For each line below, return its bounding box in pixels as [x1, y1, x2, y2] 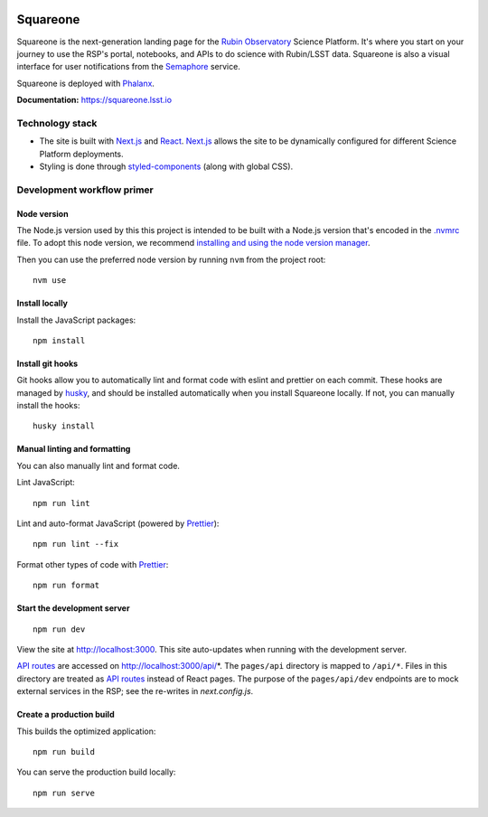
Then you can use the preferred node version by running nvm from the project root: [16, 254, 326, 265]
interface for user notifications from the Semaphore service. [16, 61, 241, 72]
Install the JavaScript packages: [16, 315, 136, 325]
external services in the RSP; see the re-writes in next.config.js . [16, 686, 254, 697]
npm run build [33, 747, 95, 756]
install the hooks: [16, 400, 80, 411]
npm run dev [33, 624, 86, 634]
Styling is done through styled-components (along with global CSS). [39, 161, 294, 172]
